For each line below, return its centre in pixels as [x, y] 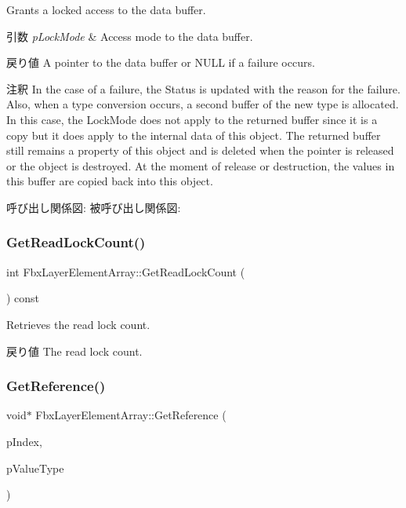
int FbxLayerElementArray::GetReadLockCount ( [126, 271]
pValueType [35, 468]
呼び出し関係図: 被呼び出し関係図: [94, 207]
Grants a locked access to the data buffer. [106, 9]
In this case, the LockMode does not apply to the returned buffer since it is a [192, 119]
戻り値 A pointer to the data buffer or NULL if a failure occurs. [161, 62]
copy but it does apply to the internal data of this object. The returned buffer [194, 135]
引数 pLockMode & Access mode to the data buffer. [130, 36]
